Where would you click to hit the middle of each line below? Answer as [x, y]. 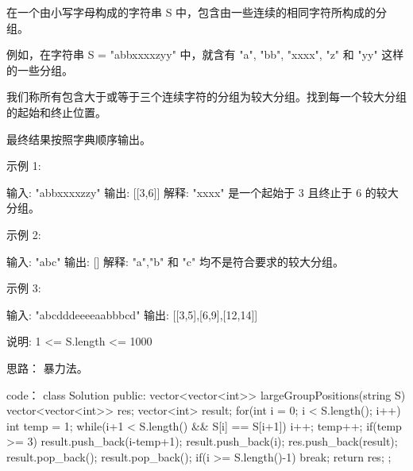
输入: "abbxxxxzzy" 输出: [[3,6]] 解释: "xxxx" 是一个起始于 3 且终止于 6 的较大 [203, 192]
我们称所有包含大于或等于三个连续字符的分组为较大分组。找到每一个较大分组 [206, 97]
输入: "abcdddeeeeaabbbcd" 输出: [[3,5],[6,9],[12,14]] [132, 314]
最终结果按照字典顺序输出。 [79, 139]
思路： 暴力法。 [47, 367]
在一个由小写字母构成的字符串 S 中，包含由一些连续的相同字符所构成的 [191, 12]
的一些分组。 [40, 69]
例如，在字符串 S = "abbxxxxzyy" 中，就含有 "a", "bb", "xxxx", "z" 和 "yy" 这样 [205, 54]
